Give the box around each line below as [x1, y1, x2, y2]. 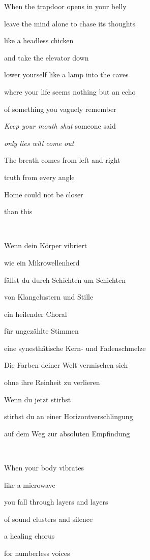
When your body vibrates [4, 462, 84, 473]
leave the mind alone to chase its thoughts [4, 18, 136, 28]
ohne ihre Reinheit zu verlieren [4, 377, 100, 388]
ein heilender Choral [4, 308, 67, 319]
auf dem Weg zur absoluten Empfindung [4, 428, 130, 438]
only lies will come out [4, 137, 74, 148]
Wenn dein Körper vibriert [4, 240, 87, 251]
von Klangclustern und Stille [4, 291, 94, 302]
